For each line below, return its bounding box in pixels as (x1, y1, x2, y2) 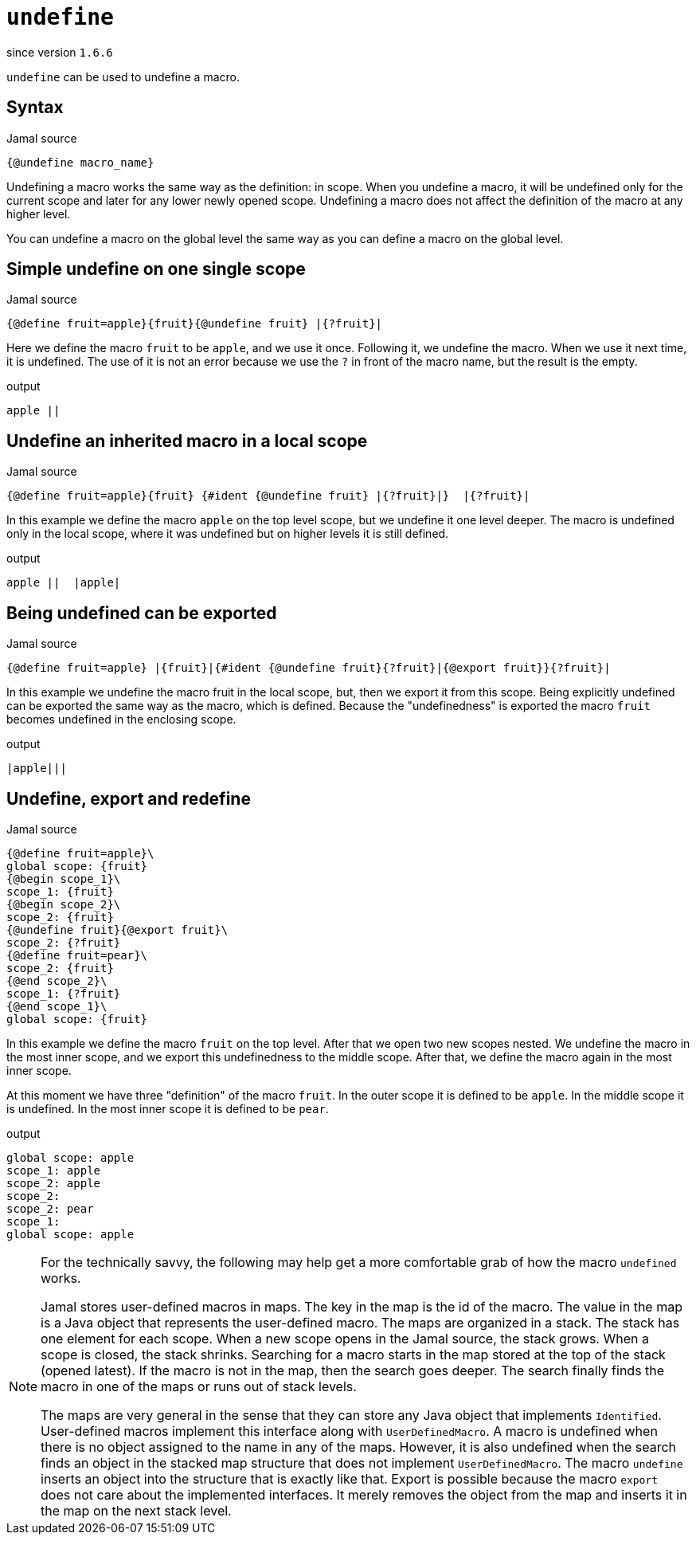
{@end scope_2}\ (6, 974, 108, 987)
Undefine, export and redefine (6, 788, 251, 809)
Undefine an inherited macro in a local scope (6, 430, 368, 451)
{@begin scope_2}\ (6, 897, 121, 911)
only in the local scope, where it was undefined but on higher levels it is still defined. (6, 527, 449, 541)
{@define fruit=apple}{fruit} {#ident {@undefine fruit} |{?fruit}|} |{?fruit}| (6, 489, 530, 503)
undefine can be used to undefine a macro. (6, 69, 240, 84)
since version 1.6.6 (6, 45, 113, 59)
